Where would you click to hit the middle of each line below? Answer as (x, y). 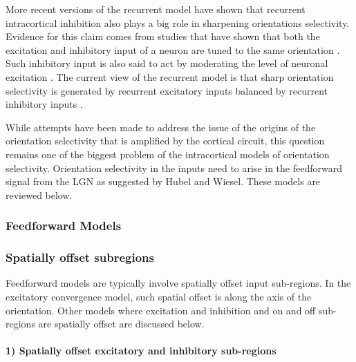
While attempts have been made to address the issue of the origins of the (161, 127)
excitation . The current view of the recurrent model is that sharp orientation (170, 76)
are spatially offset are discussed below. (121, 324)
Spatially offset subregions (80, 257)
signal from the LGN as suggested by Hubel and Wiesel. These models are (163, 181)
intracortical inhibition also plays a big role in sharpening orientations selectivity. (178, 22)
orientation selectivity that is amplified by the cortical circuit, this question (165, 141)
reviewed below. (39, 194)
